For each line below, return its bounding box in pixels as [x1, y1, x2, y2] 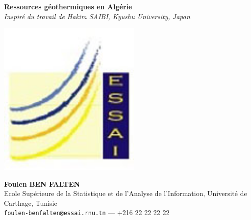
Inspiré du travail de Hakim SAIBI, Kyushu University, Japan [4, 11, 190, 21]
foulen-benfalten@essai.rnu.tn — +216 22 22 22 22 [4, 207, 170, 218]
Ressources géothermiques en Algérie [4, 1, 132, 11]
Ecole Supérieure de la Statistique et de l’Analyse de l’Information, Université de [4, 188, 247, 198]
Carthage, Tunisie [4, 197, 57, 208]
